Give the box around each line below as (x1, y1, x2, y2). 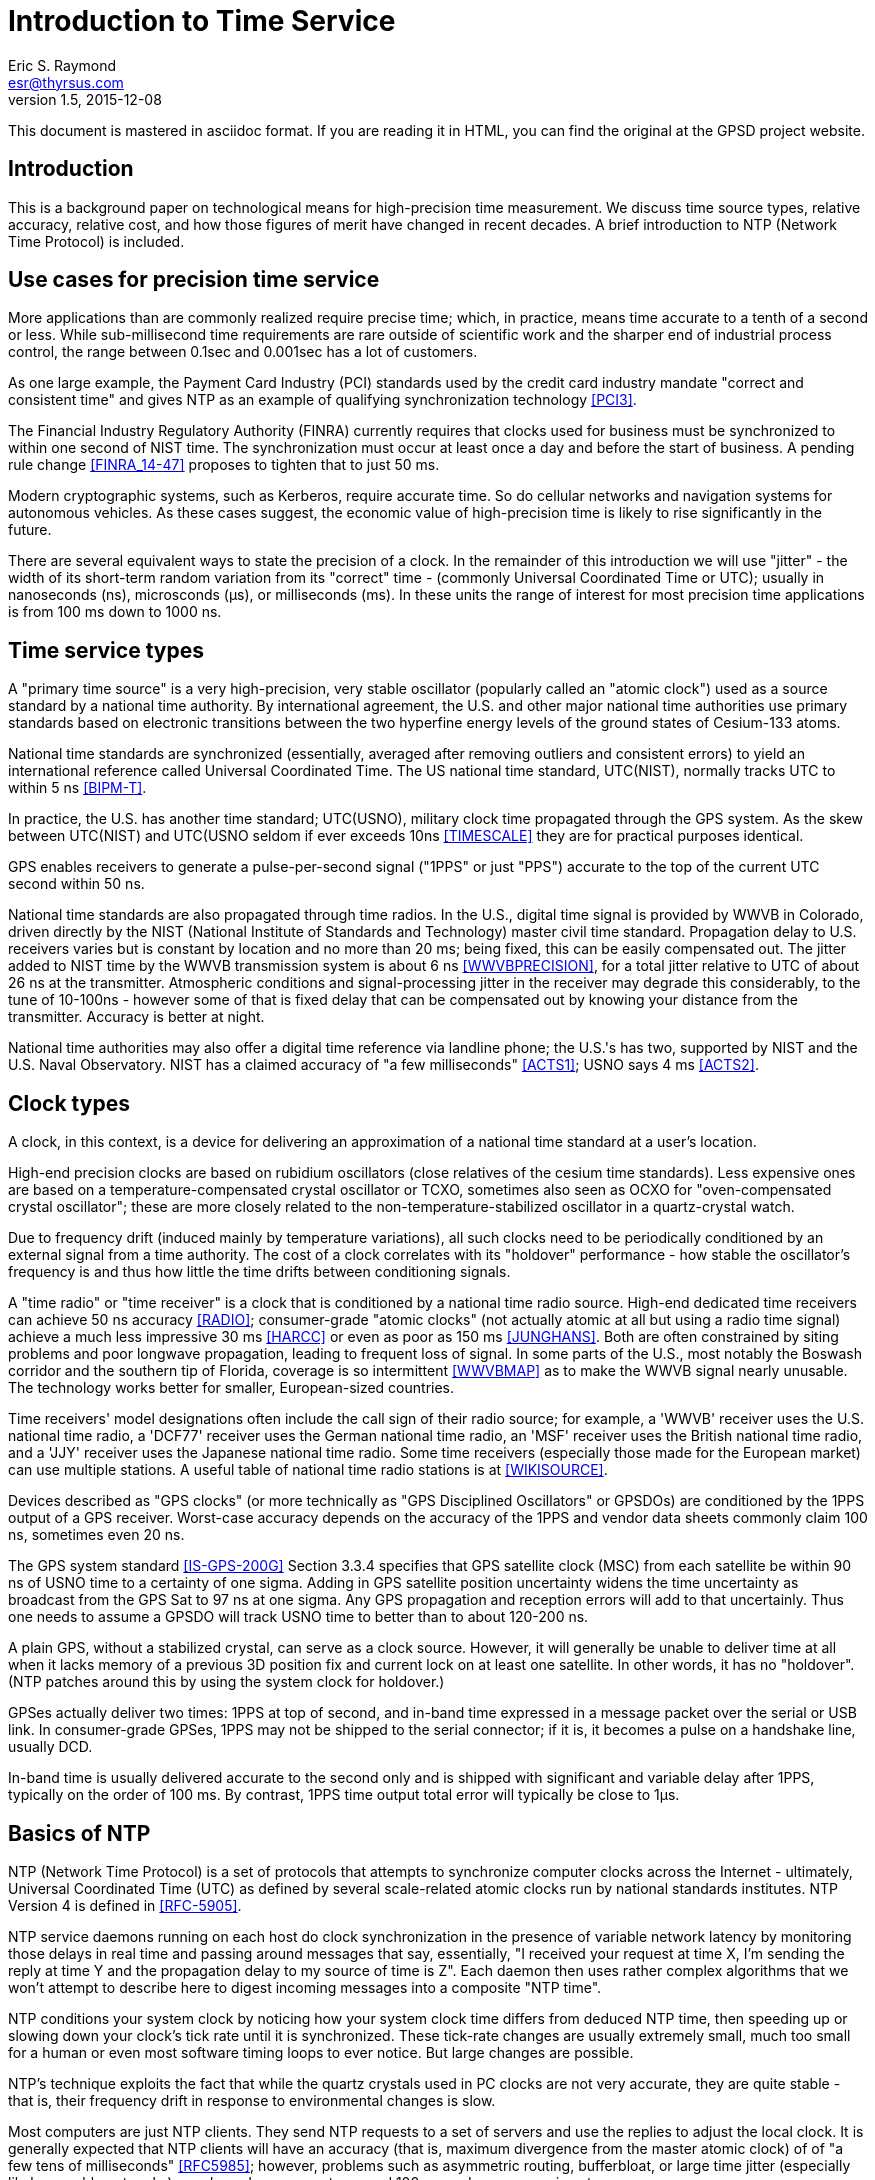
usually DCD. (8, 1738, 93, 1756)
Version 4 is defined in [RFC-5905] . (8, 1896, 242, 1914)
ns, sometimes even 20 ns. (8, 1526, 185, 1544)
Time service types (8, 637, 204, 663)
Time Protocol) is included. (8, 232, 185, 250)
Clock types (8, 1090, 130, 1116)
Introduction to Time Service (8, 4, 396, 38)
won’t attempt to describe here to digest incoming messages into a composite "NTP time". (8, 1978, 602, 1996)
